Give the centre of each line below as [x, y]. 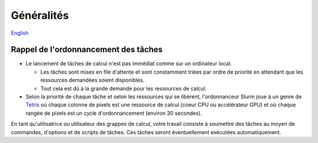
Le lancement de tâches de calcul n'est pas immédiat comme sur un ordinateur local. [129, 64]
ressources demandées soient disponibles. [92, 80]
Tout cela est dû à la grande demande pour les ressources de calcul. [124, 88]
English [20, 33]
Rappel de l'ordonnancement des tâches [87, 50]
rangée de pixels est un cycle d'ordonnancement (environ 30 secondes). [114, 113]
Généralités [40, 15]
